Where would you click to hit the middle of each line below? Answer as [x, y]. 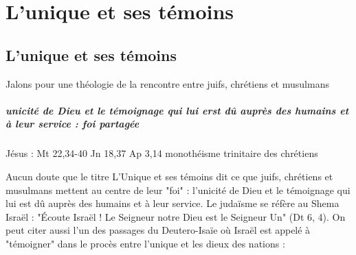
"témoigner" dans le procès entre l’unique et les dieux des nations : [145, 243]
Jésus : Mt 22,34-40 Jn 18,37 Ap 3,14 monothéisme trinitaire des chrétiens [162, 153]
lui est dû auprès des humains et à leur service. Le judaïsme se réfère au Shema [173, 203]
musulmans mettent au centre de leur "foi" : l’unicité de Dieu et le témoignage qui [178, 190]
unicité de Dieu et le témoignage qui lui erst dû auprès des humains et [177, 110]
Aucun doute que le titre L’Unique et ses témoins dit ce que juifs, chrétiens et [169, 176]
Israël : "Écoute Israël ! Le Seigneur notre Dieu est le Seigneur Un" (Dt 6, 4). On [176, 216]
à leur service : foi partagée [73, 124]
